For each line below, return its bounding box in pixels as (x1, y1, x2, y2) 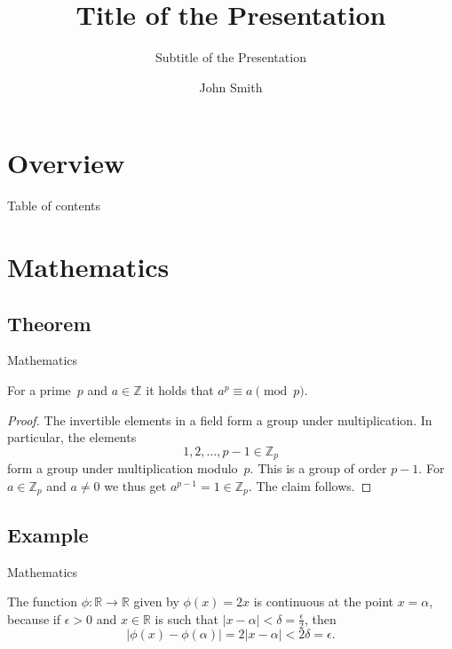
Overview (7, 145, 125, 181)
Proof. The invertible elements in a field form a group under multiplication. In (7, 410, 432, 429)
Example (7, 520, 89, 548)
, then (304, 609, 337, 628)
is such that (155, 609, 218, 628)
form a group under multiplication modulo (7, 459, 238, 478)
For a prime (7, 381, 71, 400)
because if (7, 609, 60, 628)
